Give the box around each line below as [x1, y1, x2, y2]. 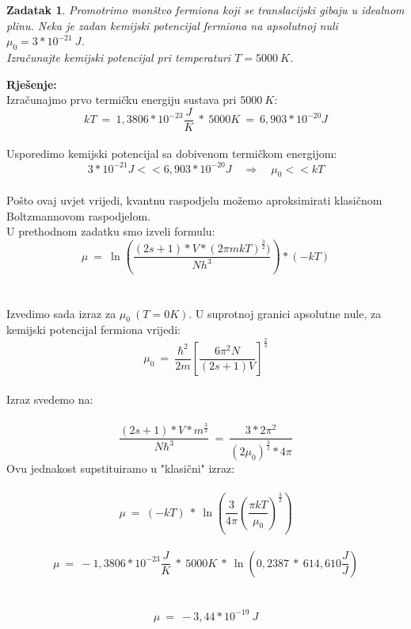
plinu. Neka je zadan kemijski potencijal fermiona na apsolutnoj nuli [6, 17, 338, 33]
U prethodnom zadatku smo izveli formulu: [6, 223, 215, 240]
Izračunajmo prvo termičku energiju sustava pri [6, 91, 237, 108]
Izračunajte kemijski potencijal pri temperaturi [6, 48, 231, 65]
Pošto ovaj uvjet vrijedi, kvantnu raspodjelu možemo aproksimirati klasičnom [6, 191, 382, 208]
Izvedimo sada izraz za [6, 305, 116, 321]
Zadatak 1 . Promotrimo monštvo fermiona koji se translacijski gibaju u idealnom [6, 2, 405, 17]
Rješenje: [6, 75, 57, 92]
